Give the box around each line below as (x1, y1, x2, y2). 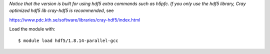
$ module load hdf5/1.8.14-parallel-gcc (18, 37, 118, 43)
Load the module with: (9, 26, 55, 32)
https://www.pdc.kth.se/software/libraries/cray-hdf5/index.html (9, 16, 140, 22)
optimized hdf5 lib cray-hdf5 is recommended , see (9, 7, 114, 13)
